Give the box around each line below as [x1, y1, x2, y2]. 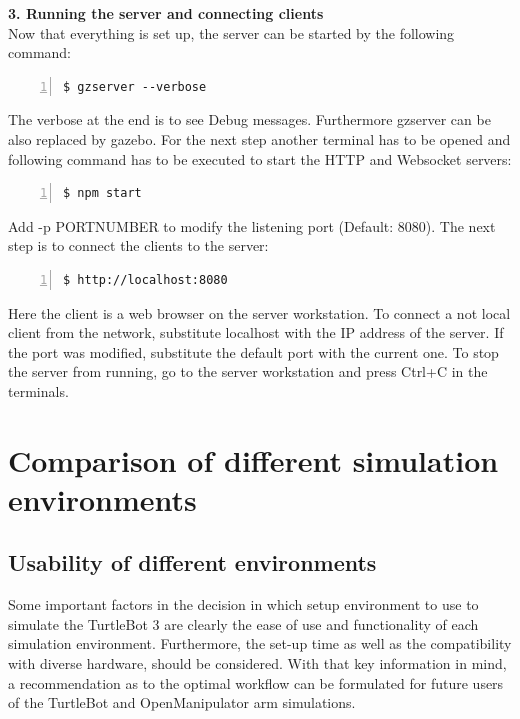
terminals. [8, 380, 69, 401]
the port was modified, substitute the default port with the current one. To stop [8, 341, 499, 362]
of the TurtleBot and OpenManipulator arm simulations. [8, 692, 356, 713]
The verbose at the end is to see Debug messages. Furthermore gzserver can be [8, 109, 491, 130]
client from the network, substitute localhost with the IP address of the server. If [8, 322, 504, 343]
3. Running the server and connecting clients [8, 3, 324, 23]
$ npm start [63, 186, 142, 201]
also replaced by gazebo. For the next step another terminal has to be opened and [8, 128, 511, 149]
